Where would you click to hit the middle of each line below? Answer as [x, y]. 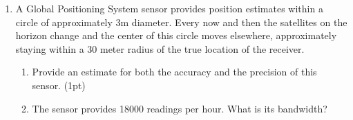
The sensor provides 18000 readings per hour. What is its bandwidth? [180, 108]
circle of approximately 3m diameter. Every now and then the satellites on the [181, 22]
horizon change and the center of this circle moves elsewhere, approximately [176, 35]
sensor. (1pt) [59, 85]
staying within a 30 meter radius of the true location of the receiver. [160, 48]
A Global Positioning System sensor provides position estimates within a [169, 8]
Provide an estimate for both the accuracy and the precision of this [174, 72]
